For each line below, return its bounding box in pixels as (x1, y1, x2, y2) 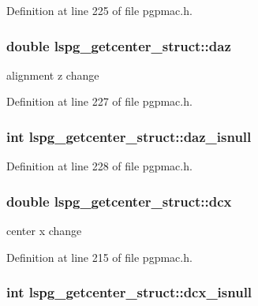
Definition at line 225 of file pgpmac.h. (6, 2, 193, 18)
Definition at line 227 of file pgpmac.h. (6, 93, 193, 110)
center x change (6, 222, 82, 239)
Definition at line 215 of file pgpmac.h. (6, 248, 193, 265)
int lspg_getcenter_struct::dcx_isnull (6, 282, 252, 302)
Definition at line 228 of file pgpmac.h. (6, 158, 193, 174)
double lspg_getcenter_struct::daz (6, 35, 231, 55)
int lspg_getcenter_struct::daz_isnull (6, 126, 252, 146)
